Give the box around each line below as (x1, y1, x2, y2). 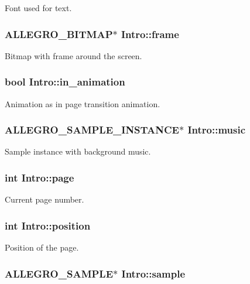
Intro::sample (121, 266, 186, 280)
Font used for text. (5, 2, 72, 13)
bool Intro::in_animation (5, 74, 125, 89)
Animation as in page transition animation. (5, 97, 160, 110)
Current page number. (5, 193, 84, 206)
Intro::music (187, 122, 246, 137)
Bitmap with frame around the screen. (5, 49, 142, 61)
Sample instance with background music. (5, 145, 151, 158)
